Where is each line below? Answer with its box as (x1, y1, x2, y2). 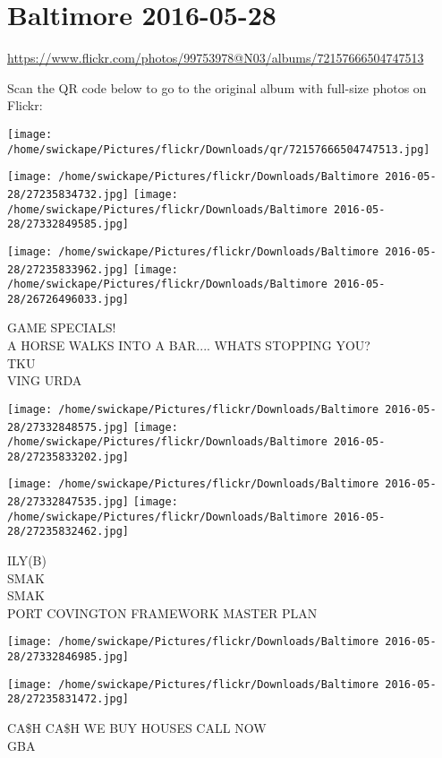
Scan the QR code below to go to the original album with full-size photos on (7, 78, 427, 97)
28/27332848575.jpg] (7, 420, 130, 434)
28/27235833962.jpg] (7, 263, 130, 276)
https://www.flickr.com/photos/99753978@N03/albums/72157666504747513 (7, 48, 424, 67)
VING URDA (7, 371, 82, 390)
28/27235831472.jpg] (7, 693, 130, 706)
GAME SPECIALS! (7, 318, 116, 337)
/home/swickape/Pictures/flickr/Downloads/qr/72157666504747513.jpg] (7, 142, 430, 156)
